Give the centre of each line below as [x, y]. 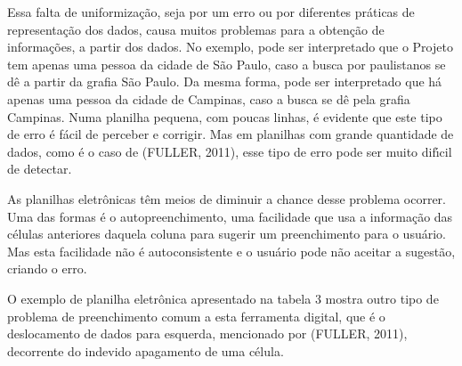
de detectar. [40, 169]
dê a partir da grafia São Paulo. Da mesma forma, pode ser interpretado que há [225, 81]
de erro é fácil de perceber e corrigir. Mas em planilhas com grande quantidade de [231, 134]
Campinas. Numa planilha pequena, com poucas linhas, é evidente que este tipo [225, 116]
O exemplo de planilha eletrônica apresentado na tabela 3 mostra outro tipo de [223, 298]
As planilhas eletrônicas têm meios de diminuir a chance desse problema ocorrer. [227, 198]
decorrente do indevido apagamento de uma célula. [146, 350]
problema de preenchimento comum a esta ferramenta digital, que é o [196, 316]
